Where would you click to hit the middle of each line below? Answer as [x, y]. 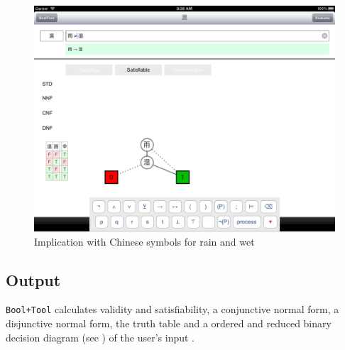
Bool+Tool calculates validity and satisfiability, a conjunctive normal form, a [172, 309]
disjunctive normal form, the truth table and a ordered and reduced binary [169, 323]
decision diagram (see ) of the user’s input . [100, 337]
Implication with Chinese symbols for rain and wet [144, 241]
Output [33, 279]
